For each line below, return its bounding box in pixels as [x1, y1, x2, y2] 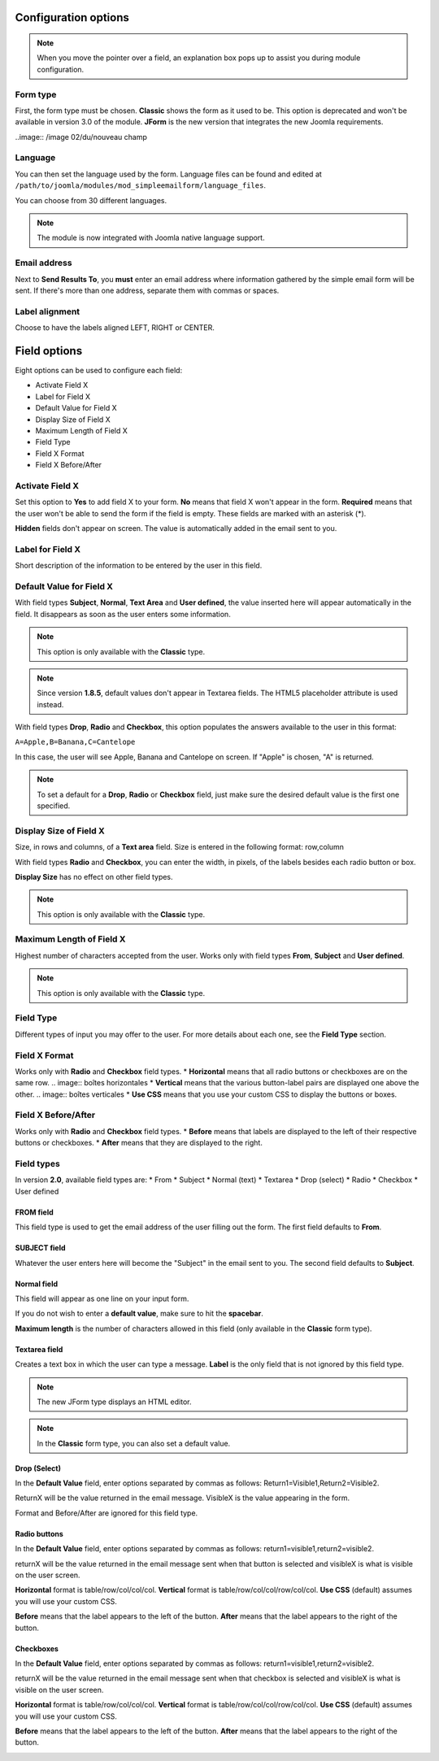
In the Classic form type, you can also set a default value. [37, 1438, 231, 1448]
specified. [37, 801, 71, 811]
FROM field [15, 1207, 54, 1217]
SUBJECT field [15, 1243, 66, 1253]
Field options [15, 344, 83, 358]
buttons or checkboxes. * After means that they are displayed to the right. [15, 1138, 263, 1148]
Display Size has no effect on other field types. [15, 872, 174, 881]
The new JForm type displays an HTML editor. [37, 1397, 192, 1407]
